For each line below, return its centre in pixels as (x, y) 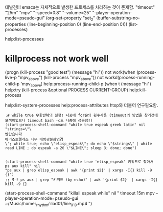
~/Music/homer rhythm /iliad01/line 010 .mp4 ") (48, 204)
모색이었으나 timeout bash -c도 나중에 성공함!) (49, 121)
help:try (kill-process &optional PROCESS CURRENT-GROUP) (67, 90)
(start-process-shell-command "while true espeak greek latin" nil (75, 125)
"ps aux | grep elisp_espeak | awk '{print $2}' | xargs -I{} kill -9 (79, 170)
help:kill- (138, 90)
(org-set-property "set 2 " (70, 19)
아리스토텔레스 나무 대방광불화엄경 (34, 140)
